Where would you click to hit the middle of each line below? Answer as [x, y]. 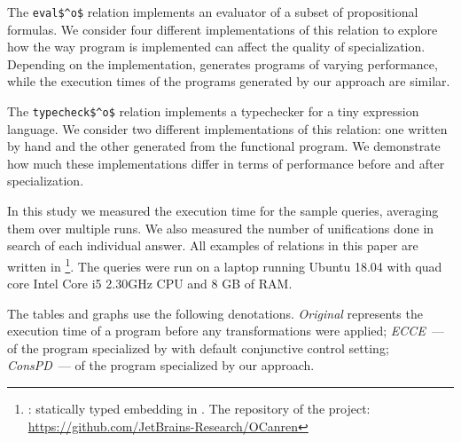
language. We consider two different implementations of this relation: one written [227, 128]
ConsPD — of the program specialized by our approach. [161, 365]
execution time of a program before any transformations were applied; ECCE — [226, 331]
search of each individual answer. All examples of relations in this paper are [213, 245]
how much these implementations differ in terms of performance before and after [226, 163]
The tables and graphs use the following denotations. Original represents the [215, 313]
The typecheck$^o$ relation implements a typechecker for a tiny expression [213, 111]
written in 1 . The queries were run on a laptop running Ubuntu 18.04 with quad [225, 264]
